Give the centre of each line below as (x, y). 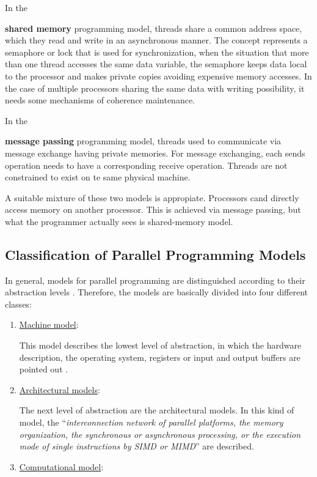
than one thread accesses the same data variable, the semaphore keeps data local (156, 64)
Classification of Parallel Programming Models (155, 254)
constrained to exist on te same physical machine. (98, 177)
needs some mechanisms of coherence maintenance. (100, 100)
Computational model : (61, 466)
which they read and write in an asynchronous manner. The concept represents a (156, 40)
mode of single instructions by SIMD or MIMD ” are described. (137, 446)
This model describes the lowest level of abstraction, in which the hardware (160, 345)
